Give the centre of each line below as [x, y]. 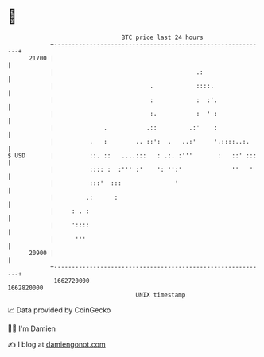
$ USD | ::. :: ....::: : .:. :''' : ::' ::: [132, 155]
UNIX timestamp [161, 295]
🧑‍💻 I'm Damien [32, 328]
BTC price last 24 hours [162, 37]
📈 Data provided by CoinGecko [59, 310]
